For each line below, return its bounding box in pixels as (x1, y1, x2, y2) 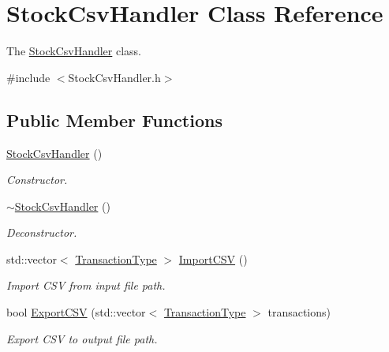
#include (6, 69, 50, 85)
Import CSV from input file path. (6, 277, 166, 294)
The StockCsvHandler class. (6, 43, 142, 59)
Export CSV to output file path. (6, 330, 158, 346)
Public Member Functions (6, 107, 223, 132)
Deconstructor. (6, 224, 77, 241)
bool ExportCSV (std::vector (6, 304, 146, 320)
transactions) (267, 304, 331, 320)
